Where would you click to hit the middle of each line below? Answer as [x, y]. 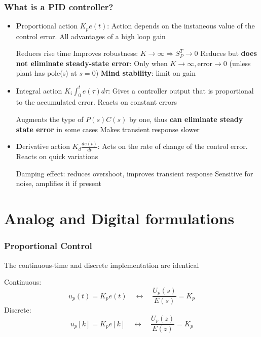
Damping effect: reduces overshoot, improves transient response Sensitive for [135, 173]
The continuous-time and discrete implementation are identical [102, 265]
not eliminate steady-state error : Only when [92, 63]
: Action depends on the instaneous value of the [181, 26]
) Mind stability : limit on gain [145, 73]
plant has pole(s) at [46, 73]
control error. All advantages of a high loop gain [91, 36]
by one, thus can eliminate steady [186, 119]
